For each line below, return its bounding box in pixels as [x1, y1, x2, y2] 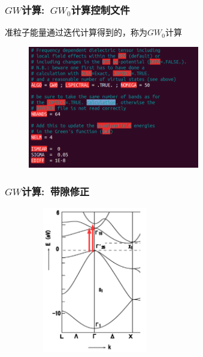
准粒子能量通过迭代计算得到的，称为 [5, 26, 147, 38]
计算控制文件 [71, 2, 130, 17]
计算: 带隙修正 [22, 183, 90, 198]
